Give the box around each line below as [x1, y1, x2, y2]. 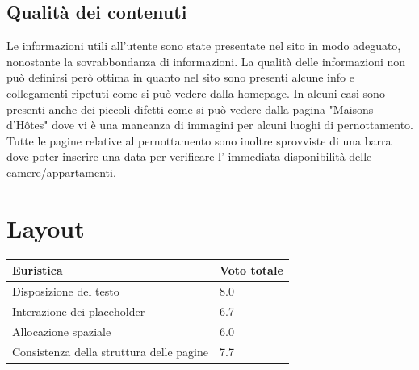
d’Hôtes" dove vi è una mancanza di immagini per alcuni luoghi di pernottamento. [6, 116, 413, 133]
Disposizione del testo [12, 283, 119, 300]
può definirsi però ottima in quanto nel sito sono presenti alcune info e [6, 69, 354, 86]
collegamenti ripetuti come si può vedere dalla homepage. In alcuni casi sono [6, 84, 385, 101]
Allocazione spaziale [12, 322, 111, 339]
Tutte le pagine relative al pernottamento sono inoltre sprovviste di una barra [6, 132, 392, 149]
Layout [6, 211, 85, 244]
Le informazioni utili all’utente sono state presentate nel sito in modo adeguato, [6, 37, 401, 54]
